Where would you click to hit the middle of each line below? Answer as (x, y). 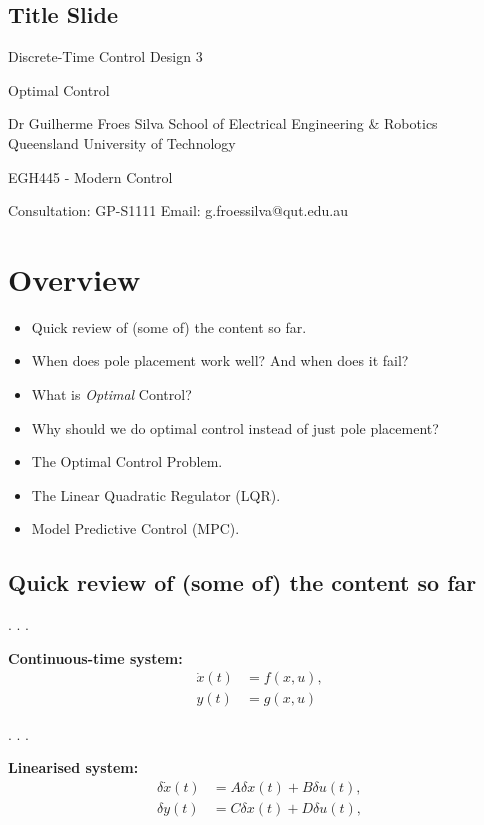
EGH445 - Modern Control (90, 176)
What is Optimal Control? (111, 394)
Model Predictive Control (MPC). (135, 528)
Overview (74, 278)
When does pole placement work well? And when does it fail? (220, 360)
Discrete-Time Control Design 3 (105, 56)
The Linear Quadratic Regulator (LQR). (156, 494)
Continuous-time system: (95, 657)
